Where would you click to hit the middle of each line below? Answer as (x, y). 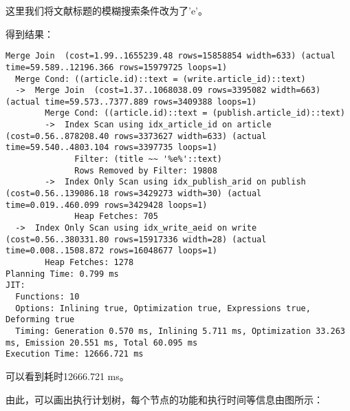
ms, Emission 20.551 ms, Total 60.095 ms (102, 342)
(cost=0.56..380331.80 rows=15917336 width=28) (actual (136, 239)
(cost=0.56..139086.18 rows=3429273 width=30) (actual (134, 194)
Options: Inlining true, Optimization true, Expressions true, (163, 308)
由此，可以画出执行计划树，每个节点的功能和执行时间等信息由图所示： (164, 399)
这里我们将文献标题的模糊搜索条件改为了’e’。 (107, 10)
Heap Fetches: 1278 (89, 262)
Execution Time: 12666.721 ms (75, 354)
